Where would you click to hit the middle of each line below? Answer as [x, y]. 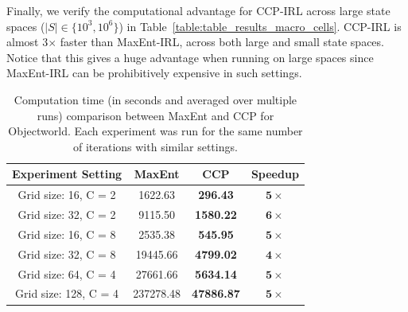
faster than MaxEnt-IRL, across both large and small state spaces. [222, 42]
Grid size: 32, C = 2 [67, 214]
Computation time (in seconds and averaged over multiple [155, 99]
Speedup [275, 174]
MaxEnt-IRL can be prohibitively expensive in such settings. [154, 73]
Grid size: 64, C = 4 [67, 273]
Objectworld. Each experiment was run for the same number [155, 131]
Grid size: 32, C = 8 [67, 253]
